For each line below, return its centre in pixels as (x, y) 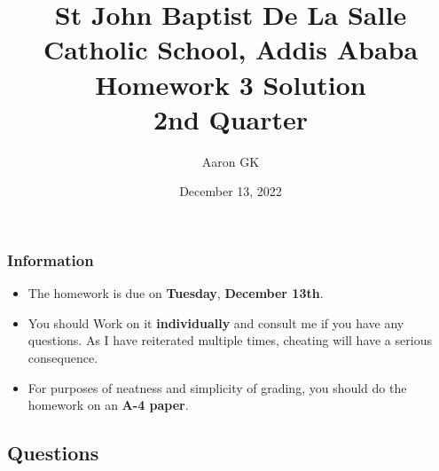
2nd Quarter (231, 118)
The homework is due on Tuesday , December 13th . (176, 293)
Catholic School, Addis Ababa (231, 49)
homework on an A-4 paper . (108, 405)
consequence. (63, 357)
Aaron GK (231, 161)
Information (51, 259)
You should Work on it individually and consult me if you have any (216, 322)
